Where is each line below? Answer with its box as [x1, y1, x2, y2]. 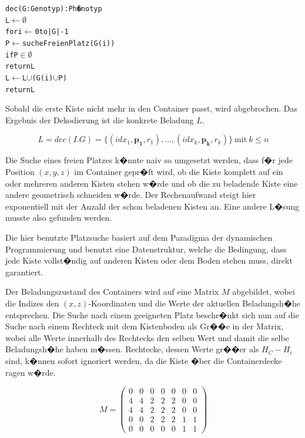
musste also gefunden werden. [5, 211, 112, 224]
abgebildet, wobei [232, 285, 295, 298]
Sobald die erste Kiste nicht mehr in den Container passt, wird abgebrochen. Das [5, 102, 297, 114]
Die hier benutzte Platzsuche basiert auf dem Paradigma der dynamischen [5, 231, 273, 243]
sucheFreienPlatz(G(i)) [22, 39, 115, 48]
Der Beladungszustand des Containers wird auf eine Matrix [5, 285, 219, 298]
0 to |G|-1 [35, 28, 69, 36]
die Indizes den [5, 297, 59, 309]
